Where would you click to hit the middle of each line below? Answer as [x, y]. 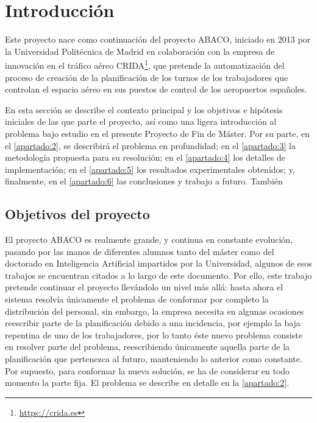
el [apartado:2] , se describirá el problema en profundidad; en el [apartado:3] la [150, 145]
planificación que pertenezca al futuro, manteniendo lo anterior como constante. [154, 359]
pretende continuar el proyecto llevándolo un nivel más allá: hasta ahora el [144, 287]
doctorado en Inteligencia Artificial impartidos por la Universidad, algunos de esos [158, 263]
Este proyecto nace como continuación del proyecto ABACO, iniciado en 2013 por [158, 39]
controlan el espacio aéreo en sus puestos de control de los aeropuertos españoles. [156, 89]
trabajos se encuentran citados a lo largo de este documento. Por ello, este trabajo [158, 275]
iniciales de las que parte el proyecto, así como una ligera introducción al [141, 121]
